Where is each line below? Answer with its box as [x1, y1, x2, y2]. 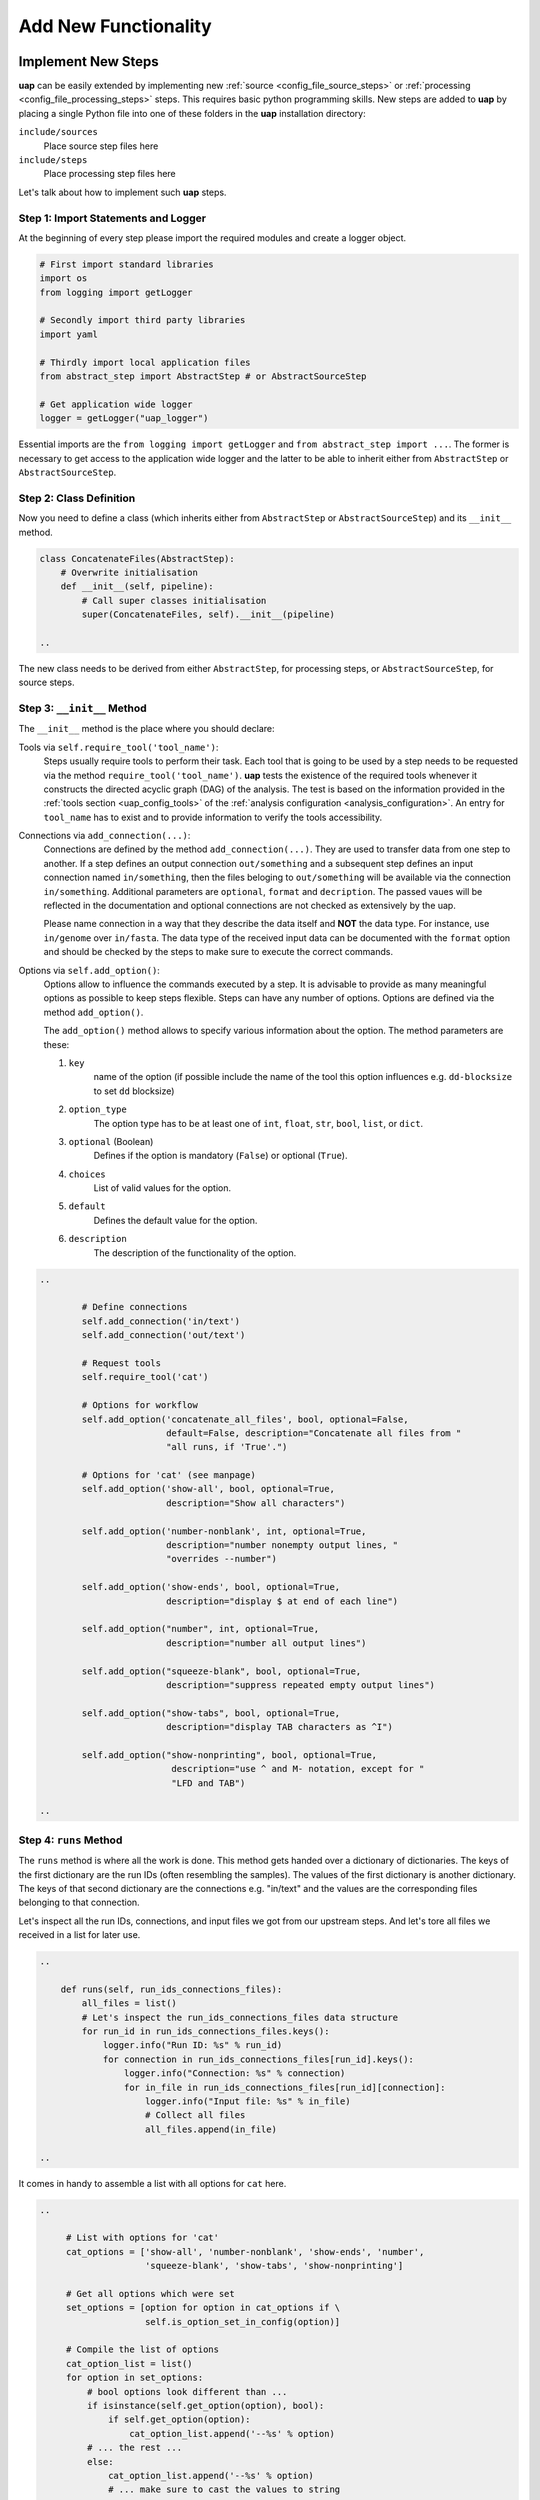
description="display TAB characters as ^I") [165, 1721, 394, 1733]
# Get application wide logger [39, 398, 194, 410]
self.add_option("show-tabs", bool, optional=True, [81, 1707, 341, 1719]
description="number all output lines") [165, 1637, 367, 1649]
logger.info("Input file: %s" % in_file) [145, 2096, 351, 2107]
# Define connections [81, 1301, 188, 1313]
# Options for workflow [81, 1400, 199, 1411]
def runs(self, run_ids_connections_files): [60, 1983, 283, 1995]
